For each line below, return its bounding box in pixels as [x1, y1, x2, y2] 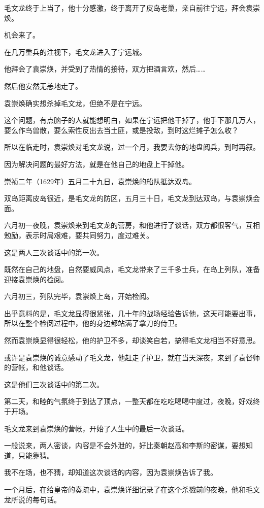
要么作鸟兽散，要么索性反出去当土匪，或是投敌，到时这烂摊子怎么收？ [4, 124, 239, 135]
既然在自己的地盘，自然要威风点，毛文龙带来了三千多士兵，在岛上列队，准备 [4, 264, 260, 275]
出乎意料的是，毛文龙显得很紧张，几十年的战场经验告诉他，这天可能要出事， [4, 308, 260, 318]
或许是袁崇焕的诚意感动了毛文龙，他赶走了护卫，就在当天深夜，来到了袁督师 [4, 352, 260, 362]
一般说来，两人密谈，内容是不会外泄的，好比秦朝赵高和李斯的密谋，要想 [4, 440, 246, 451]
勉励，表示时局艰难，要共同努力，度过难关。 [4, 229, 153, 240]
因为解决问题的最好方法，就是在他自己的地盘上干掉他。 [4, 158, 189, 169]
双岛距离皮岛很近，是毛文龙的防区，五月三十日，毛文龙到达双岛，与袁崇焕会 [4, 193, 260, 204]
